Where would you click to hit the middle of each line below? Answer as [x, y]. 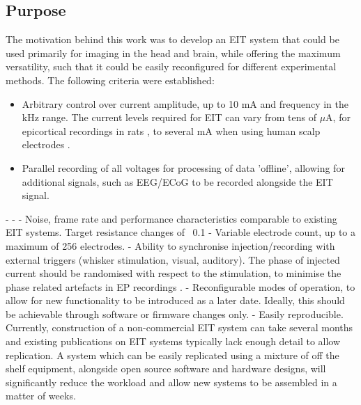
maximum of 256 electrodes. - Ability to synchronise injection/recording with [170, 245]
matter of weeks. [41, 396]
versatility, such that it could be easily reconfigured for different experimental [171, 66]
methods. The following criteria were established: [110, 80]
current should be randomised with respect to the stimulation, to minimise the [174, 273]
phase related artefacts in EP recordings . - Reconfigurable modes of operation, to [180, 286]
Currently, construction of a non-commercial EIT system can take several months [179, 327]
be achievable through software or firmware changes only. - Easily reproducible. [175, 313]
